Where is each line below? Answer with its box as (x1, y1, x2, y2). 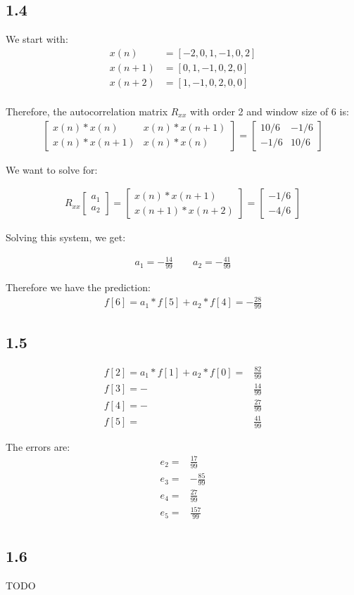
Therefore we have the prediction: (6, 280, 151, 295)
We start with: (6, 32, 68, 46)
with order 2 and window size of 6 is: (190, 103, 349, 118)
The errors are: (6, 439, 70, 454)
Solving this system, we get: (6, 230, 126, 245)
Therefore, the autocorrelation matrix (6, 103, 168, 118)
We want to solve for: (6, 162, 98, 177)
